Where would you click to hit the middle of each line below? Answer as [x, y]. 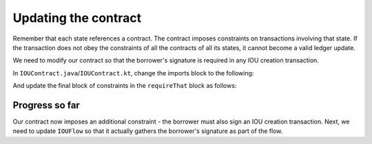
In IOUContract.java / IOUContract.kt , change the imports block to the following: [133, 73]
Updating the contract [77, 18]
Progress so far [46, 105]
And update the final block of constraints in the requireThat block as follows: [125, 86]
